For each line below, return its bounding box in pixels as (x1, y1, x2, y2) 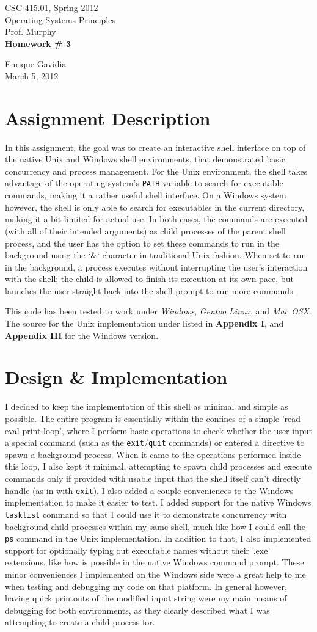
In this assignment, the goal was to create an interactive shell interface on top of (5, 140, 306, 153)
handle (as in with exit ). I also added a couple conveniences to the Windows (5, 484, 294, 496)
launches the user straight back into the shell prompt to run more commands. (5, 284, 296, 297)
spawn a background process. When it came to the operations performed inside (5, 448, 301, 460)
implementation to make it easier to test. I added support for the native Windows (5, 496, 312, 509)
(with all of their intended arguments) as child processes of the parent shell (5, 224, 286, 237)
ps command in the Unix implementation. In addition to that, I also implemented (5, 532, 312, 545)
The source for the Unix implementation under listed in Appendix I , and (5, 317, 284, 330)
